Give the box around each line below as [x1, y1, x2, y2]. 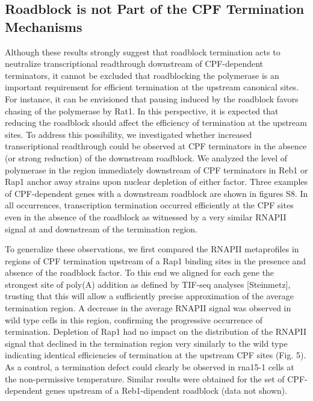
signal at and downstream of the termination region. [5, 222, 197, 235]
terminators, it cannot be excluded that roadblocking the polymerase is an [5, 69, 279, 81]
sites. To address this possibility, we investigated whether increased [5, 128, 252, 140]
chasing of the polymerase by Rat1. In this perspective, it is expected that [5, 104, 279, 117]
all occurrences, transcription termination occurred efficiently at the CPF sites [5, 199, 294, 211]
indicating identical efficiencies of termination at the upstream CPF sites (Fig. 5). [5, 349, 306, 361]
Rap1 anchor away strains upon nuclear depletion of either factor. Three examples [5, 175, 308, 188]
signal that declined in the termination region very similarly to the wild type [5, 337, 288, 349]
